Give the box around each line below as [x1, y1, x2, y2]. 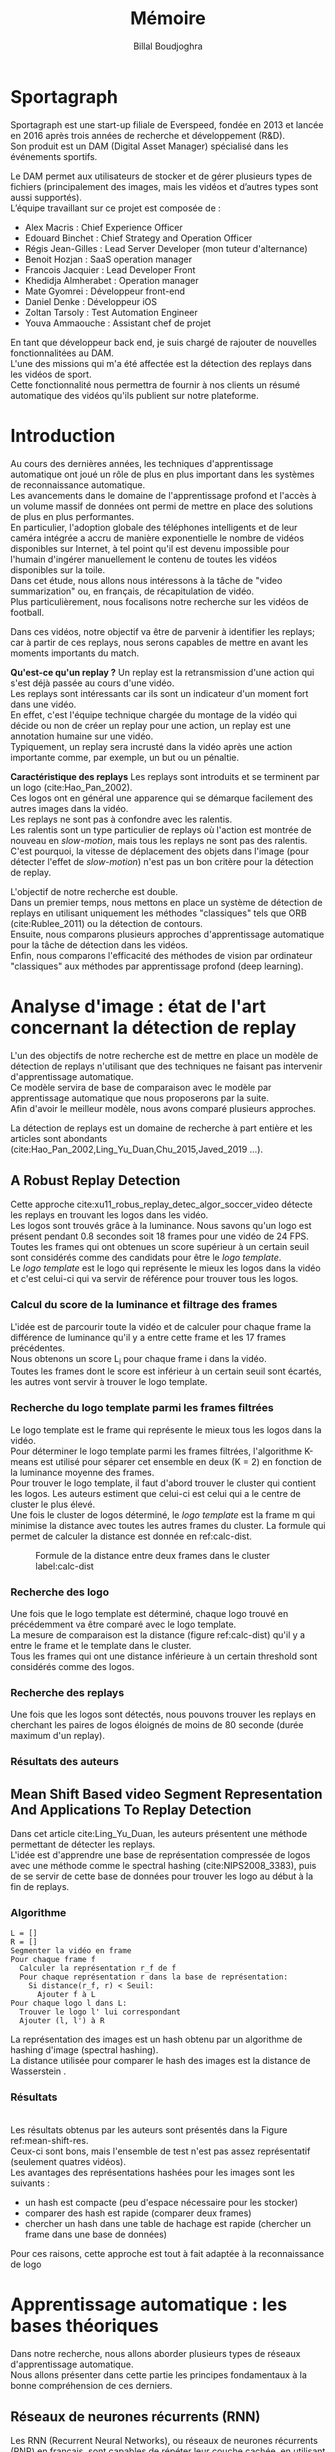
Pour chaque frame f [10, 1955, 97, 1965]
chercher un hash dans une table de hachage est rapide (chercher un [24, 2217, 312, 2229]
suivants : [10, 2177, 50, 2189]
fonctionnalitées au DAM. [10, 347, 115, 359]
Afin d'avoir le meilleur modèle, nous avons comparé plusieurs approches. [10, 1102, 317, 1114]
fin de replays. [10, 1881, 70, 1893]
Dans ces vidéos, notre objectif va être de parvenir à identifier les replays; [10, 625, 315, 637]
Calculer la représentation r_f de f [19, 1963, 177, 1974]
